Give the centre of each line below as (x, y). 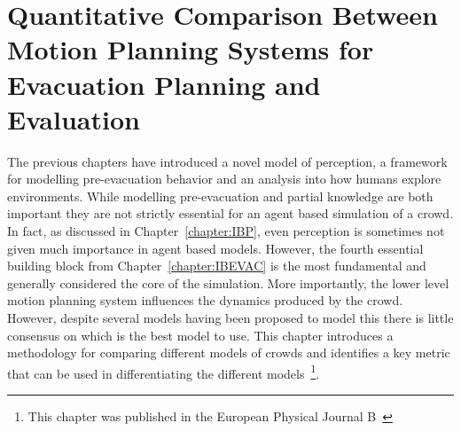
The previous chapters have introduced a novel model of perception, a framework (227, 161)
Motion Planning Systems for (191, 49)
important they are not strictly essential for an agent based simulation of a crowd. (230, 213)
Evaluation (74, 118)
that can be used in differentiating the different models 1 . (164, 372)
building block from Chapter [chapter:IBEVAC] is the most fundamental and (217, 266)
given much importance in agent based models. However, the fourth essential (215, 248)
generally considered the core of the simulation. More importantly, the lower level (228, 282)
